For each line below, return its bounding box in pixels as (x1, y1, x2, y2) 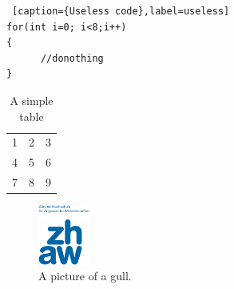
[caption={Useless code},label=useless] (12, 6, 230, 17)
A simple (10, 91, 54, 108)
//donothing (40, 52, 104, 64)
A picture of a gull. (38, 267, 132, 284)
